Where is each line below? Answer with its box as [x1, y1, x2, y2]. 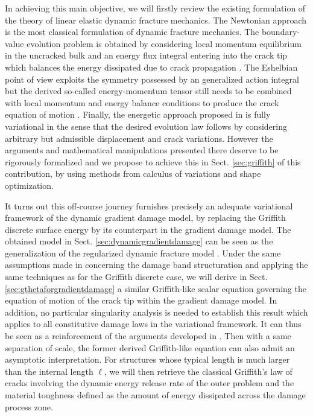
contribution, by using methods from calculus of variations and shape [5, 167, 261, 180]
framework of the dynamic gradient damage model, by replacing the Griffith [5, 211, 286, 224]
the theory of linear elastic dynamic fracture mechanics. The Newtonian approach [5, 13, 307, 26]
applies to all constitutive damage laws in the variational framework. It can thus [5, 317, 302, 330]
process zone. [5, 400, 53, 413]
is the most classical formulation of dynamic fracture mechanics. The [5, 25, 259, 38]
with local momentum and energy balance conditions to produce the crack [5, 96, 279, 109]
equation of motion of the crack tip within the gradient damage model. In [5, 294, 277, 307]
